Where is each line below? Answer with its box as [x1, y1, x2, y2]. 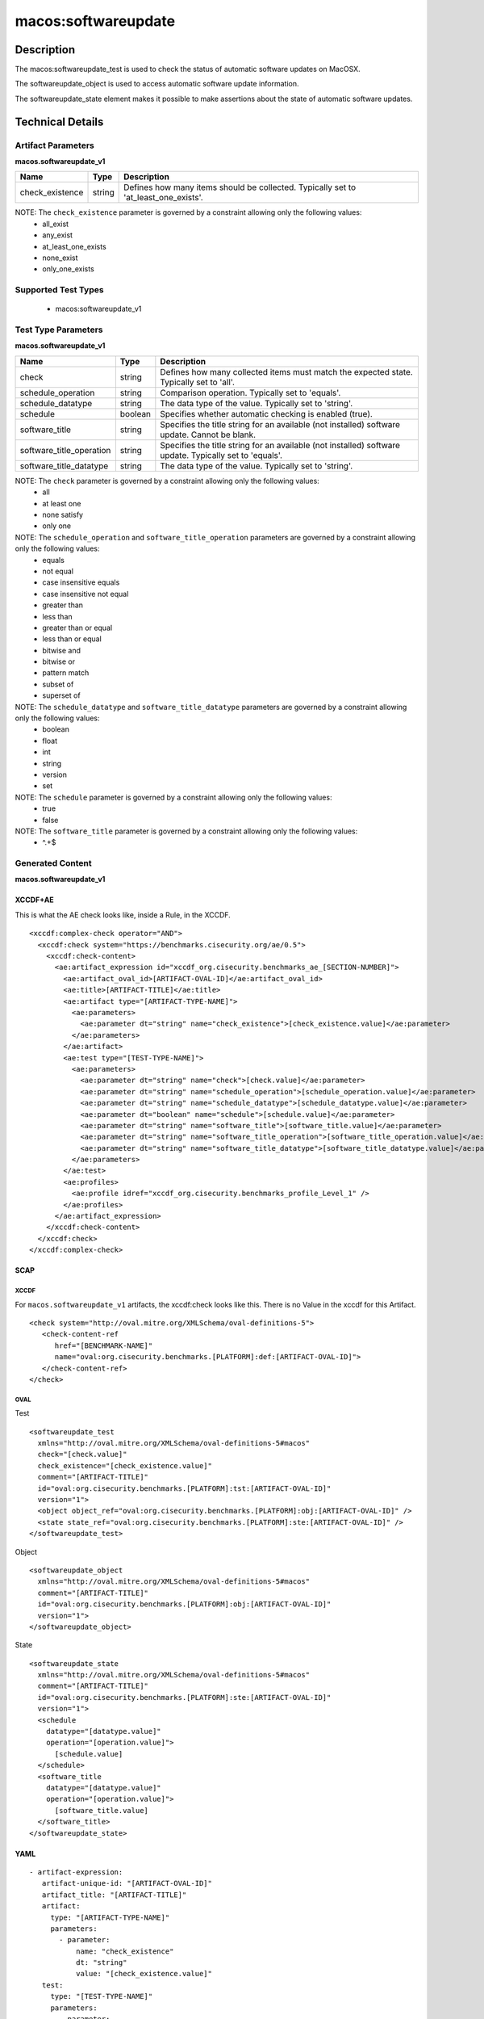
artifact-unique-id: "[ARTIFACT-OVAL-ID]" [41, 1878, 213, 1888]
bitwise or [42, 657, 76, 666]
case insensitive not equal [42, 589, 129, 598]
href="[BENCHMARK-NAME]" [54, 1341, 153, 1350]
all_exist [42, 219, 69, 229]
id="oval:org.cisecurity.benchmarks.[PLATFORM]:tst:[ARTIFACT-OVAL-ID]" [37, 1484, 332, 1493]
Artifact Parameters [15, 140, 94, 151]
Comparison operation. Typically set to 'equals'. [160, 387, 341, 398]
